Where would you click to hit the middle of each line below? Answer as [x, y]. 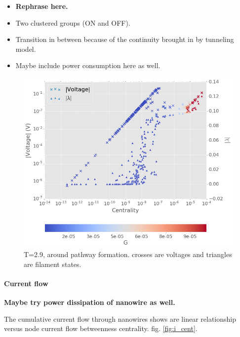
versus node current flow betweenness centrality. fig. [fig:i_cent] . [101, 328]
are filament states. [53, 264]
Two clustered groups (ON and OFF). [73, 22]
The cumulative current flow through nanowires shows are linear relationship [120, 318]
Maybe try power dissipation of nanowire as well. [90, 302]
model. [26, 49]
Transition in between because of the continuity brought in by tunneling [125, 39]
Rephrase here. [42, 6]
